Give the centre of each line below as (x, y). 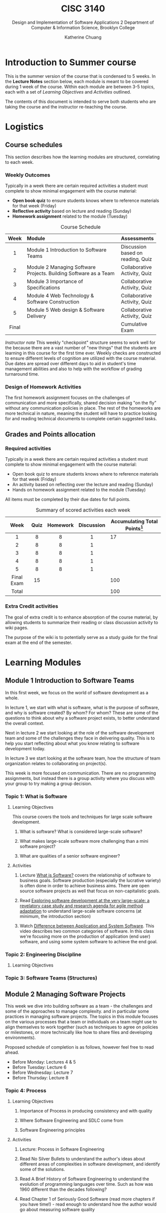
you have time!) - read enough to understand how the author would (88, 1204)
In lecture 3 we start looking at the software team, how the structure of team (83, 758)
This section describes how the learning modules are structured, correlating (83, 157)
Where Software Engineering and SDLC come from (71, 1120)
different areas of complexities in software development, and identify (90, 1164)
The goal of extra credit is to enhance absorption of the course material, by (82, 617)
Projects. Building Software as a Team (71, 273)
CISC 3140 (83, 9)
